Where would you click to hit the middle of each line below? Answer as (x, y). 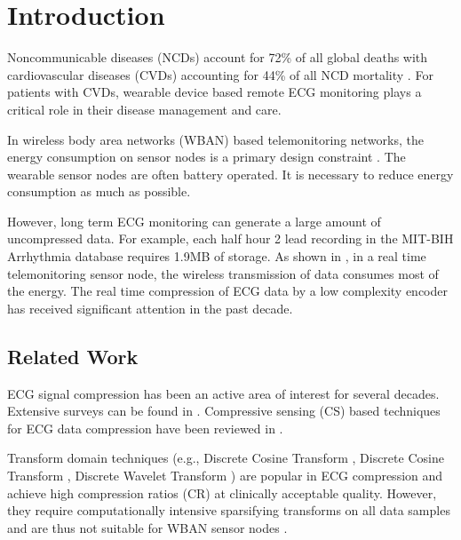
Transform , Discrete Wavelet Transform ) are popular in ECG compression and (225, 476)
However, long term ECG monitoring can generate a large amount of (194, 221)
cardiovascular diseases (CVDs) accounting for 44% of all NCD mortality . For (220, 74)
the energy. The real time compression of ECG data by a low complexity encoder (228, 291)
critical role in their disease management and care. (144, 109)
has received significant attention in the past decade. (150, 308)
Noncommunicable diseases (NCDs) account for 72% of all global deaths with (218, 57)
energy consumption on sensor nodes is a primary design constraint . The (207, 157)
